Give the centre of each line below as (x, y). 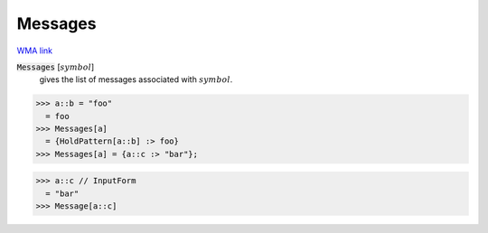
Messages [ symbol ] (56, 67)
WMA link (35, 51)
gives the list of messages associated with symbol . (136, 79)
